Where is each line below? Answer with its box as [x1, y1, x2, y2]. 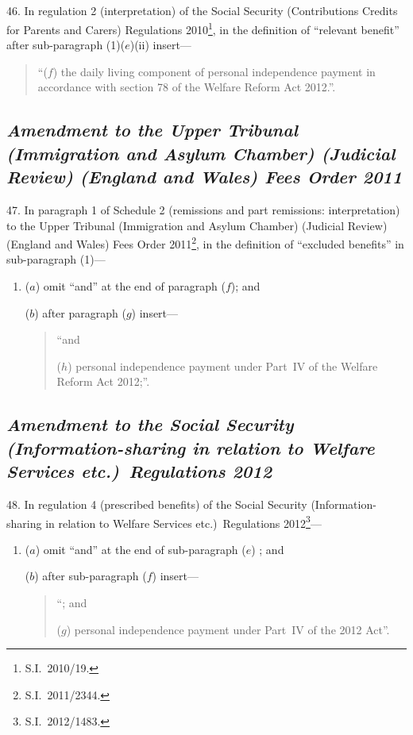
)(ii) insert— [129, 37, 191, 53]
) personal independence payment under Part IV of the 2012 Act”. [66, 621, 390, 637]
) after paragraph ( [34, 304, 126, 321]
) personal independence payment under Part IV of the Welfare [68, 357, 378, 374]
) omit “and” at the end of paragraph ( [35, 278, 226, 294]
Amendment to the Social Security [6, 412, 294, 437]
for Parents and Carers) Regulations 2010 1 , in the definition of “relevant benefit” [6, 18, 399, 37]
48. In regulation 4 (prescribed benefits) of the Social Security [6, 495, 307, 512]
